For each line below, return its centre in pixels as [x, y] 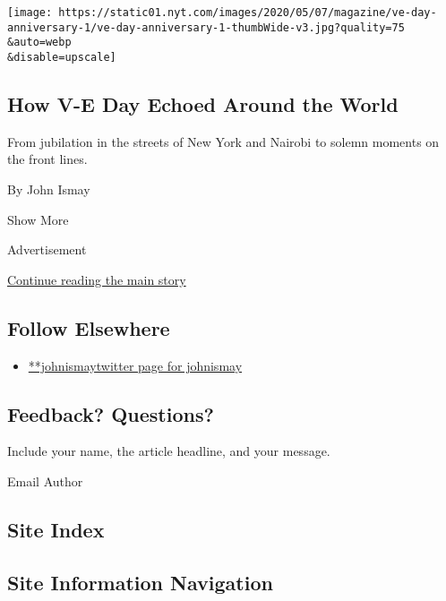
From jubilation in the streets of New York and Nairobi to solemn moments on [223, 141]
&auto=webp [39, 43]
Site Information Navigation [140, 582]
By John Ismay [49, 189]
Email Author [45, 481]
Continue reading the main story [97, 279]
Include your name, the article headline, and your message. [169, 451]
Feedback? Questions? [111, 413]
